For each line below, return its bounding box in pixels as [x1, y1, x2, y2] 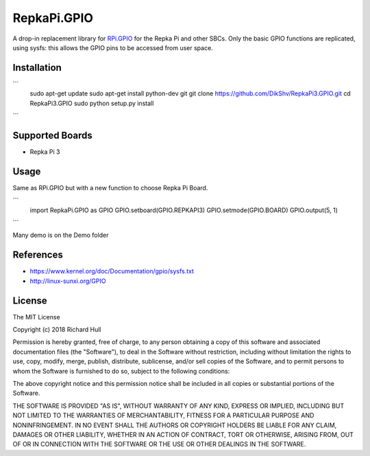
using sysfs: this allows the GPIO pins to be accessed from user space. [12, 43, 214, 52]
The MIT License [12, 312, 61, 321]
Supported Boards [12, 129, 92, 141]
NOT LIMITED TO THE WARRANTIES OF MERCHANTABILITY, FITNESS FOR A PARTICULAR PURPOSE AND [12, 411, 314, 420]
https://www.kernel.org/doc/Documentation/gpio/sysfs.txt [29, 267, 195, 275]
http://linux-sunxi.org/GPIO [29, 277, 106, 285]
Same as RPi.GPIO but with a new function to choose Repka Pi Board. [12, 183, 208, 192]
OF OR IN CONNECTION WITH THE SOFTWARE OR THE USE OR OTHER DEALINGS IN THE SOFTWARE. [12, 440, 306, 448]
